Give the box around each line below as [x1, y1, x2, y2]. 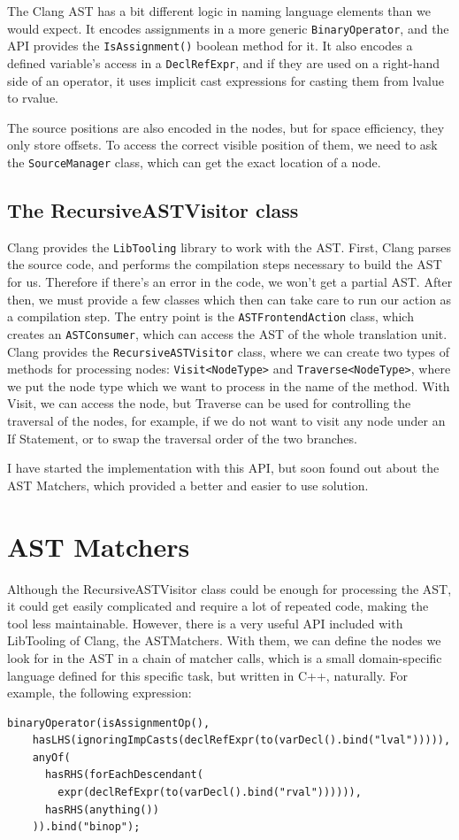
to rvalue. [7, 89, 58, 107]
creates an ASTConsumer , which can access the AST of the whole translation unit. [7, 324, 448, 343]
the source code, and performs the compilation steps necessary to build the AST [7, 255, 442, 274]
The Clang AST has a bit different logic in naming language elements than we [7, 2, 431, 19]
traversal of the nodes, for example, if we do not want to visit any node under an [7, 412, 446, 430]
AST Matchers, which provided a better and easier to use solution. [7, 475, 369, 494]
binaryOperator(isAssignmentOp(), [7, 716, 210, 729]
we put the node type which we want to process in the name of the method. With [7, 376, 450, 395]
